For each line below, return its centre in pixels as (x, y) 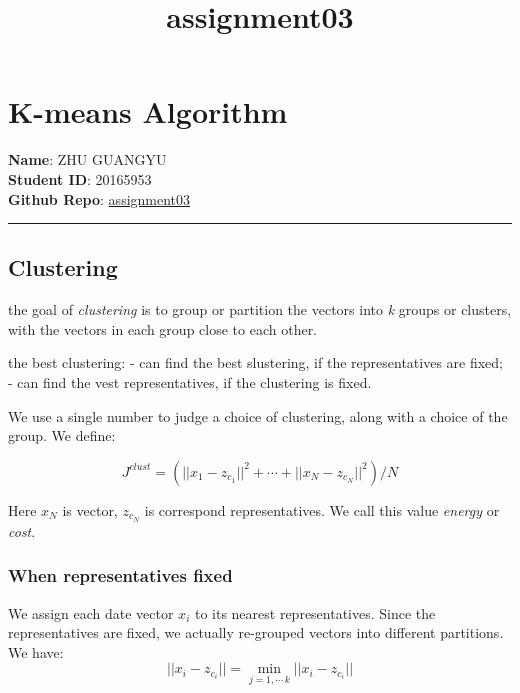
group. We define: (62, 435)
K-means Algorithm (148, 111)
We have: (36, 651)
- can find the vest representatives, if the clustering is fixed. (190, 382)
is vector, (90, 509)
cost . (22, 530)
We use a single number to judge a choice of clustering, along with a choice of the (258, 415)
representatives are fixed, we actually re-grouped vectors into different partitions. (256, 632)
